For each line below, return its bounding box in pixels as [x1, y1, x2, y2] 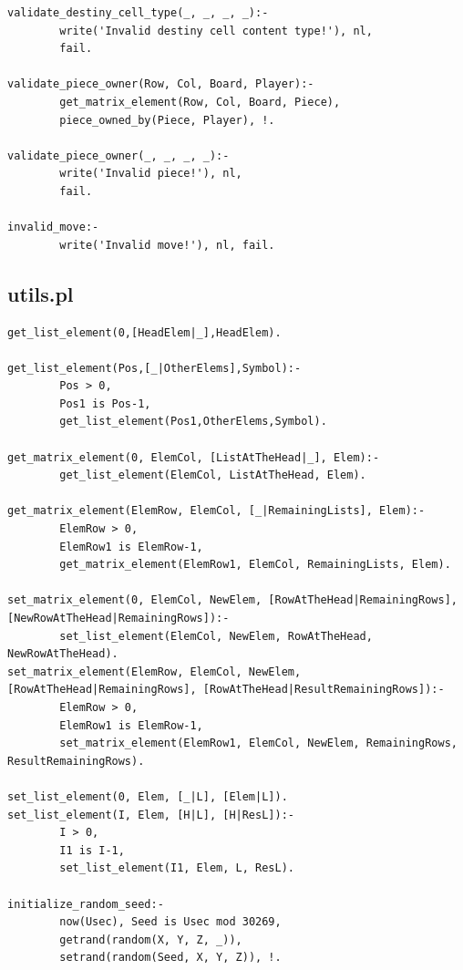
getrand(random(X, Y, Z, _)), [59, 933, 242, 946]
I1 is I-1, [59, 843, 125, 857]
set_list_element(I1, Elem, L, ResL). [59, 862, 294, 875]
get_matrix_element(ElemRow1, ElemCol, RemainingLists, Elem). [59, 558, 451, 572]
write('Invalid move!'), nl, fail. [59, 238, 275, 252]
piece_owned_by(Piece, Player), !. [59, 113, 275, 127]
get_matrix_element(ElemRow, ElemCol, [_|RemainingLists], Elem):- [7, 504, 426, 518]
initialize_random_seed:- [7, 897, 164, 911]
